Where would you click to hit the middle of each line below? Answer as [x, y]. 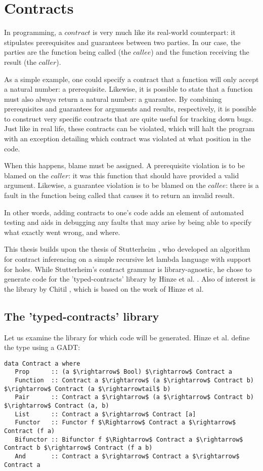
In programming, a [33, 32]
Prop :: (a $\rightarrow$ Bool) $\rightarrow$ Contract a [124, 372]
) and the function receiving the [200, 52]
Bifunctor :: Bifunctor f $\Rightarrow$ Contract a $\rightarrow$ [129, 439]
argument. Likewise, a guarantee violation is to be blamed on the [105, 185]
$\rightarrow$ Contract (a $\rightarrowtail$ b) [87, 389]
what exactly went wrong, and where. [62, 232]
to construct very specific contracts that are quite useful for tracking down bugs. [129, 118]
